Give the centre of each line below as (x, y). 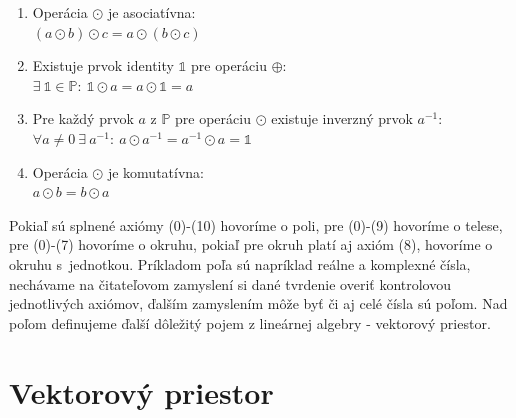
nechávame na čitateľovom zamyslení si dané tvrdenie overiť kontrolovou (230, 283)
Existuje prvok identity (103, 65)
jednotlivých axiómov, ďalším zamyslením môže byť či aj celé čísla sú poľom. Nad (258, 303)
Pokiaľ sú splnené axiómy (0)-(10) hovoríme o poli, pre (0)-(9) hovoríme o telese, (256, 224)
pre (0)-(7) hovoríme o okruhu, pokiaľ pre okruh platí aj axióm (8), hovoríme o (251, 244)
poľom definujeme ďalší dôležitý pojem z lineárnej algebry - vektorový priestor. (250, 322)
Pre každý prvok (83, 118)
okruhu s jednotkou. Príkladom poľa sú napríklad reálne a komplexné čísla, (240, 263)
